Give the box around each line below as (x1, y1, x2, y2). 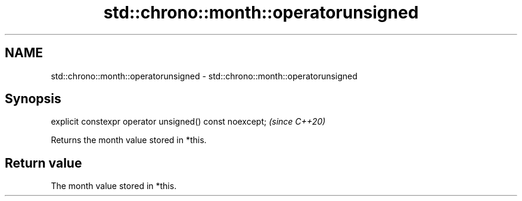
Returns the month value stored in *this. (51, 135, 207, 146)
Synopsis (5, 91, 61, 107)
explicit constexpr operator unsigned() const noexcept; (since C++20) (51, 116, 326, 127)
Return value (5, 155, 82, 171)
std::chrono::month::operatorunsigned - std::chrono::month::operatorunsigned (51, 70, 358, 81)
